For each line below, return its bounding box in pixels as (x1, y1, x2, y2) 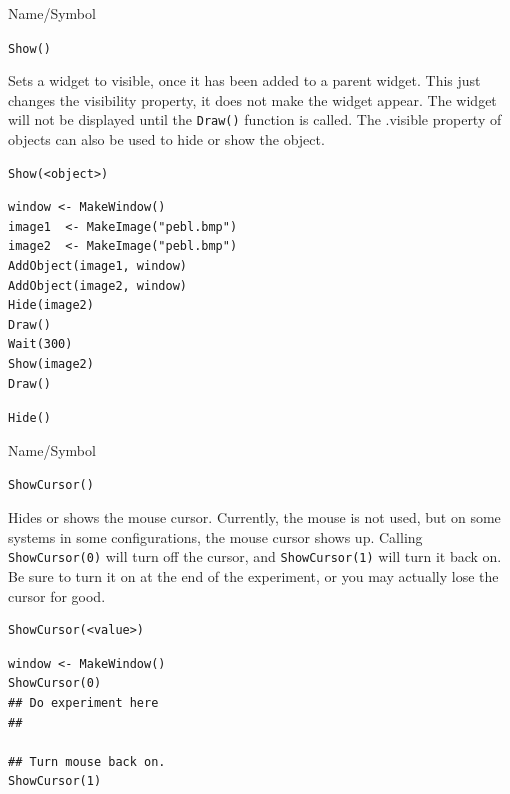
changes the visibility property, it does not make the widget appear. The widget (8, 89, 497, 110)
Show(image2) (8, 357, 94, 372)
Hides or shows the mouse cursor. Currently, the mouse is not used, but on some (8, 507, 501, 528)
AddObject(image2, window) (8, 278, 187, 293)
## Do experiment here (8, 695, 159, 710)
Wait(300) (8, 337, 73, 352)
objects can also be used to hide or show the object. (8, 129, 325, 150)
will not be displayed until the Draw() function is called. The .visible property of (8, 109, 502, 130)
